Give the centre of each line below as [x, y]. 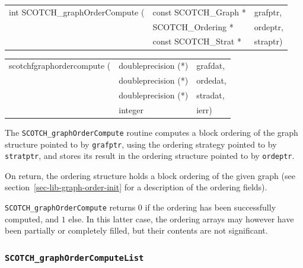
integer [131, 109]
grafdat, [211, 66]
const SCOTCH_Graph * [199, 12]
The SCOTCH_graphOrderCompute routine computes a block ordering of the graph [151, 132]
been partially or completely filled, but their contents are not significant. [136, 230]
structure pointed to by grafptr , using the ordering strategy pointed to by [141, 144]
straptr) [268, 41]
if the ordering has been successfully [210, 207]
